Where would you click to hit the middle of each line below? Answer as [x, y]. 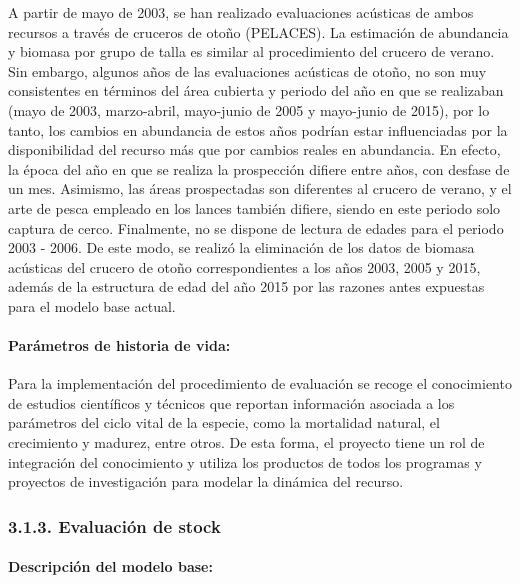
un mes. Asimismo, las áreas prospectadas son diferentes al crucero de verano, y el [260, 188]
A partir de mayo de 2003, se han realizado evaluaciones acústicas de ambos [241, 12]
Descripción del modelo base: [110, 566]
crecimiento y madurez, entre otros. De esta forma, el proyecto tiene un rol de [246, 442]
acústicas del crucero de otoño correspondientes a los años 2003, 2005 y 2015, [244, 266]
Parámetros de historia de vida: [119, 345]
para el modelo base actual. [92, 305]
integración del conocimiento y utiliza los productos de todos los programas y [245, 461]
